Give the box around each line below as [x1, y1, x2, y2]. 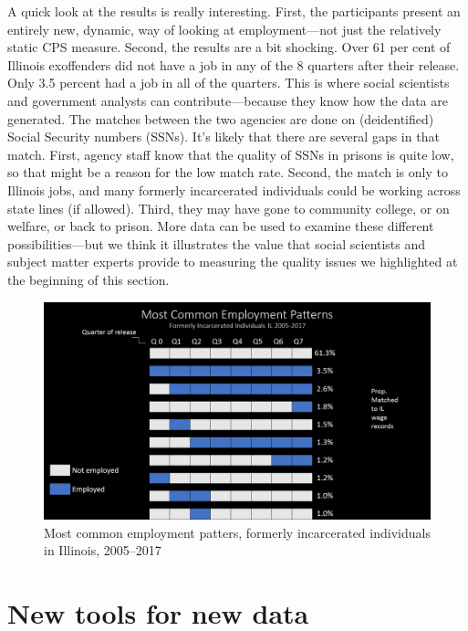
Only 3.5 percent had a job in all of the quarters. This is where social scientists [7, 73, 450, 92]
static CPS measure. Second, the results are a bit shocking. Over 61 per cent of [7, 37, 451, 57]
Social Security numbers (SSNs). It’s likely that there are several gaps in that [7, 127, 440, 146]
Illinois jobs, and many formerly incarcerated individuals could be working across [7, 180, 461, 199]
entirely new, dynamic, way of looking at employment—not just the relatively [7, 19, 442, 38]
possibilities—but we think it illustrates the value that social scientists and [7, 234, 426, 253]
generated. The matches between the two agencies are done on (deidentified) [7, 109, 434, 128]
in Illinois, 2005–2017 [44, 541, 161, 560]
